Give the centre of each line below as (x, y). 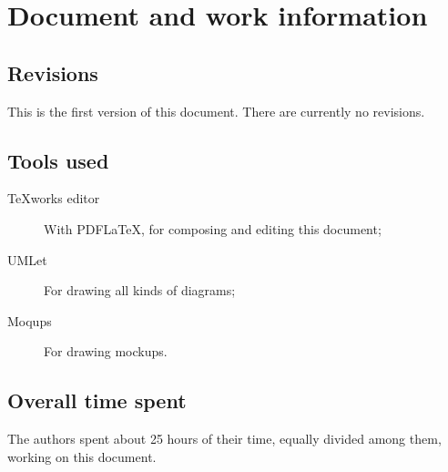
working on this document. (82, 456)
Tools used (58, 160)
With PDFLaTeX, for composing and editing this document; (213, 228)
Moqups (30, 320)
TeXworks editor (54, 198)
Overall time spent (97, 400)
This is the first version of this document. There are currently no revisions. (216, 111)
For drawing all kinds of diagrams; (140, 290)
